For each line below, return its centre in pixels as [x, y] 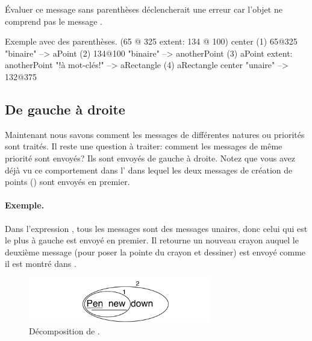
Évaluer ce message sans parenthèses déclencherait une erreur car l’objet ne [144, 9]
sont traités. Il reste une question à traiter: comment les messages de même [144, 146]
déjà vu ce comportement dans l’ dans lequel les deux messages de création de [149, 170]
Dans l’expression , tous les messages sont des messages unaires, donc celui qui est [156, 228]
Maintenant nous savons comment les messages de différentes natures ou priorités [155, 134]
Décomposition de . [64, 330]
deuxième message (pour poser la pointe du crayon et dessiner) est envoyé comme [155, 252]
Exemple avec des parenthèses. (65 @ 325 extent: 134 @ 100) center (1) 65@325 [151, 41]
